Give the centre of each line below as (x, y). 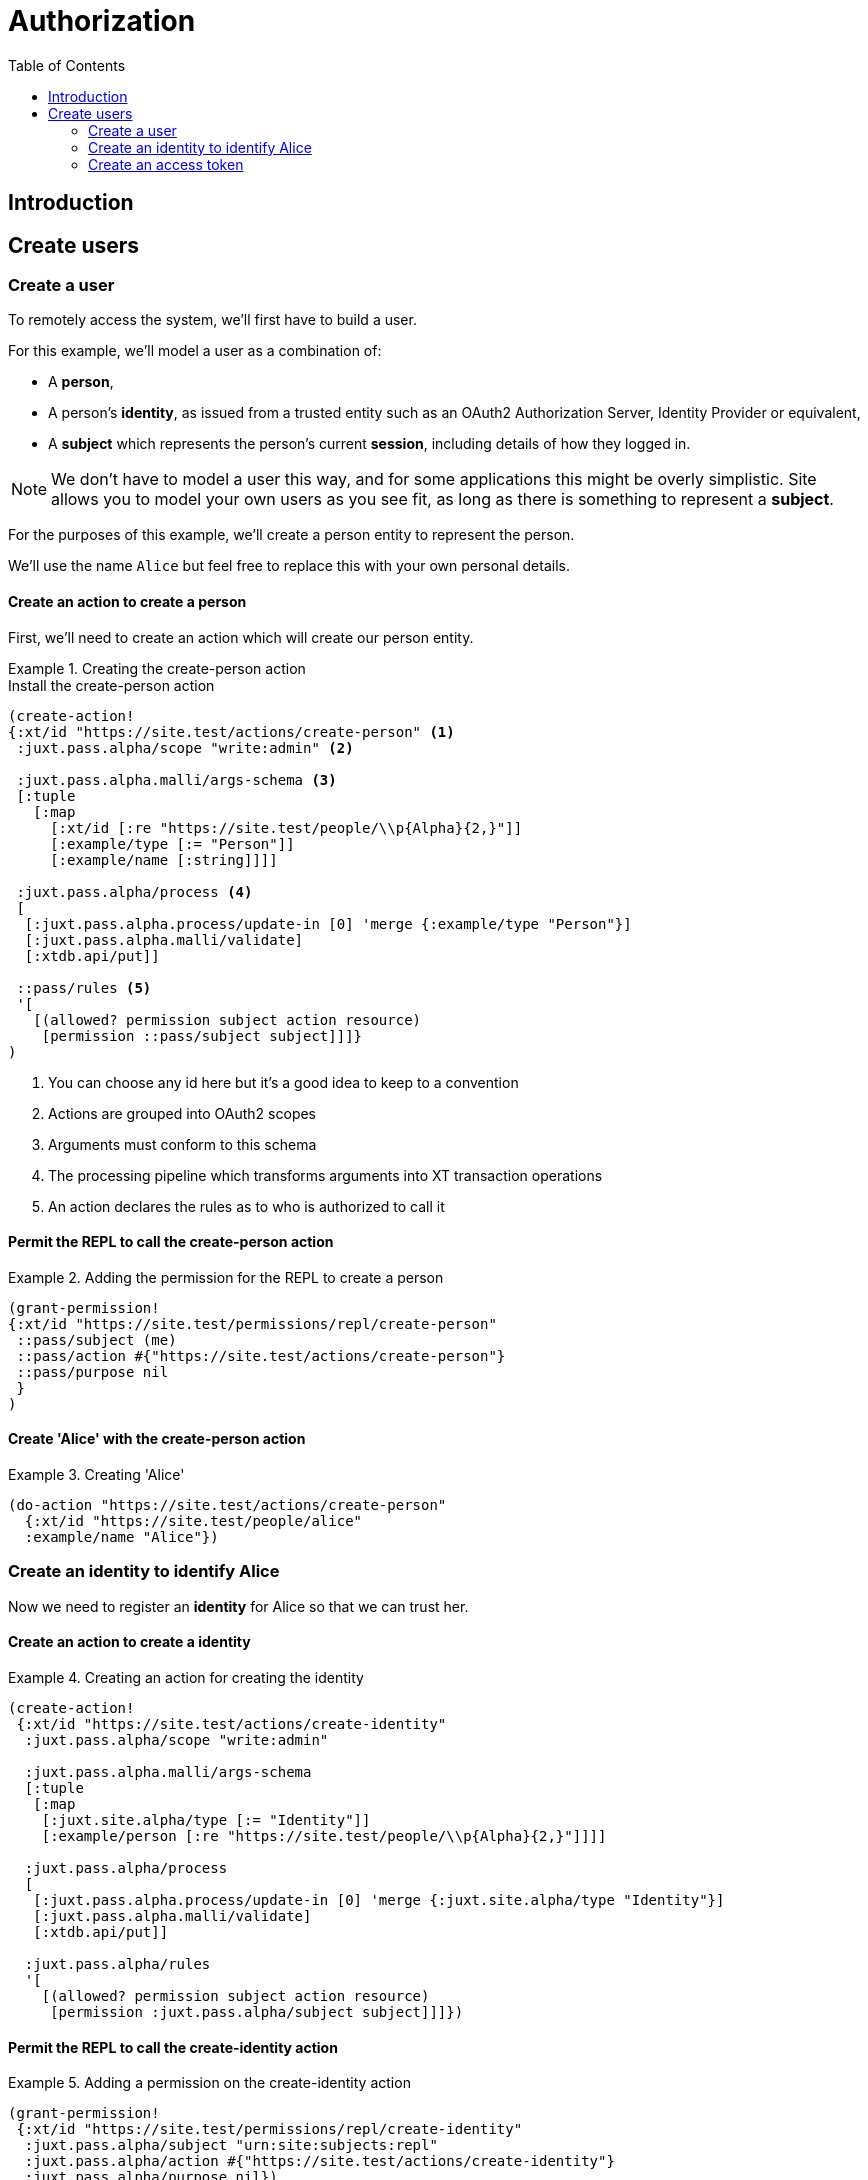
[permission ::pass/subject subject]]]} (202, 1035)
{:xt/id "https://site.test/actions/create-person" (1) (231, 731)
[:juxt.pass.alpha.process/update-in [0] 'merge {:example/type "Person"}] (328, 923)
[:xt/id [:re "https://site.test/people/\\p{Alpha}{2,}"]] (286, 827)
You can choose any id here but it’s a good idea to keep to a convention (283, 1082)
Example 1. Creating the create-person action (157, 668)
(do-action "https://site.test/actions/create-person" (227, 1505)
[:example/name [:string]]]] (164, 859)
